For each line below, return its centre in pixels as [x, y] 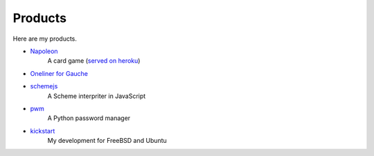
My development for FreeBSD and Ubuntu [107, 141]
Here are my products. [45, 39]
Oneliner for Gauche [59, 73]
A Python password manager [89, 118]
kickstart [43, 130]
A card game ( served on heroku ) [94, 61]
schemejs [44, 86]
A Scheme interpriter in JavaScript [97, 96]
